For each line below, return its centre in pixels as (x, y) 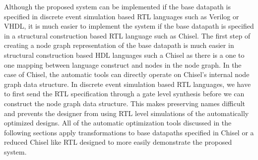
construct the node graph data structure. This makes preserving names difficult (125, 103)
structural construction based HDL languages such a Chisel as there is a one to (124, 55)
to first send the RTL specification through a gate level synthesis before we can (124, 94)
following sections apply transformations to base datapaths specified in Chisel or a (129, 132)
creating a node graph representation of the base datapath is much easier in (119, 45)
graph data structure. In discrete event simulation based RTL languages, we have (128, 84)
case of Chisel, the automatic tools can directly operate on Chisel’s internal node (127, 74)
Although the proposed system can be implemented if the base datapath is (117, 6)
